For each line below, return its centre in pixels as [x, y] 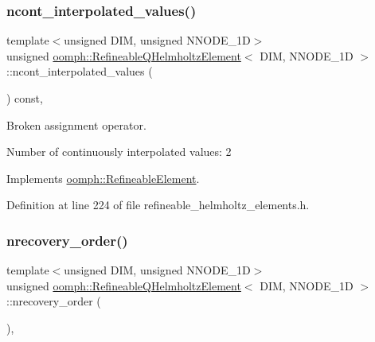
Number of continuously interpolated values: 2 [119, 152]
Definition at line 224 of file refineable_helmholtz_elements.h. [158, 205]
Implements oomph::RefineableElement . [103, 178]
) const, [25, 98]
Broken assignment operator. [76, 124]
